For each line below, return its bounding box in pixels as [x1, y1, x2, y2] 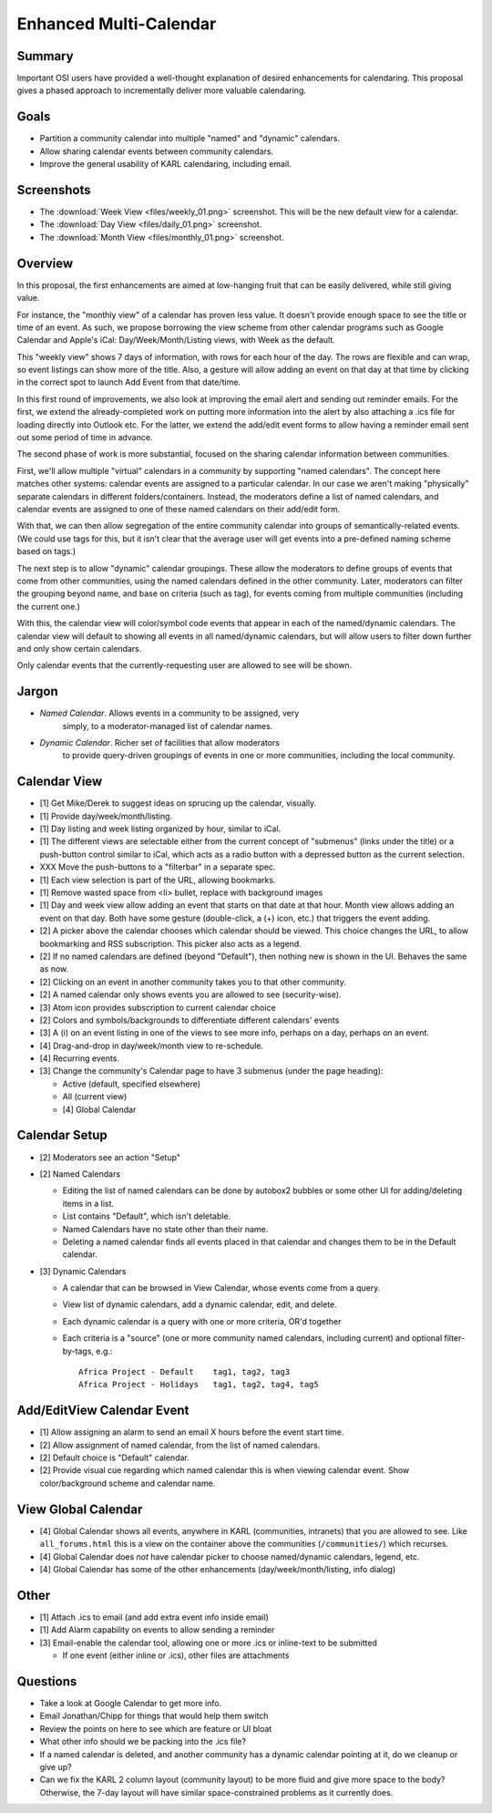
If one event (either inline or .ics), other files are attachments [62, 1650, 290, 1661]
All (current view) [62, 1091, 128, 1102]
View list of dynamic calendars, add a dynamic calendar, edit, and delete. [62, 1299, 337, 1310]
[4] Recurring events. [39, 1053, 120, 1064]
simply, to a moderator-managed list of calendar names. [62, 720, 273, 731]
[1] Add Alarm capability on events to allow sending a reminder [39, 1624, 275, 1635]
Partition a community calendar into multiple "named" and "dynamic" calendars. [39, 133, 341, 144]
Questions [16, 1674, 77, 1689]
